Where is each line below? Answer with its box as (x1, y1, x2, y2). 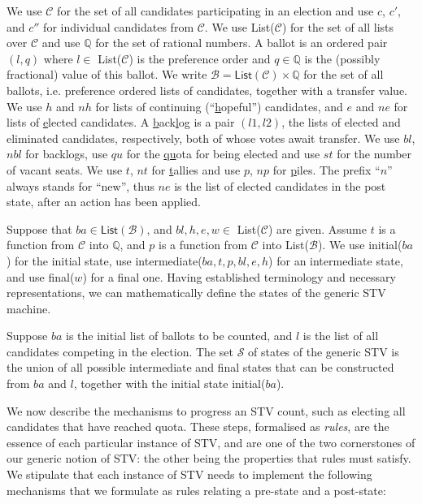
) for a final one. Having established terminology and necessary (82, 268, 396, 285)
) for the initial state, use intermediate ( (7, 252, 202, 269)
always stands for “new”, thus (7, 177, 154, 194)
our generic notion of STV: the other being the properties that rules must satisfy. (7, 450, 411, 467)
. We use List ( (204, 18, 275, 35)
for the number (337, 145, 412, 162)
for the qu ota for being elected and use (126, 145, 320, 162)
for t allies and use (151, 161, 241, 178)
